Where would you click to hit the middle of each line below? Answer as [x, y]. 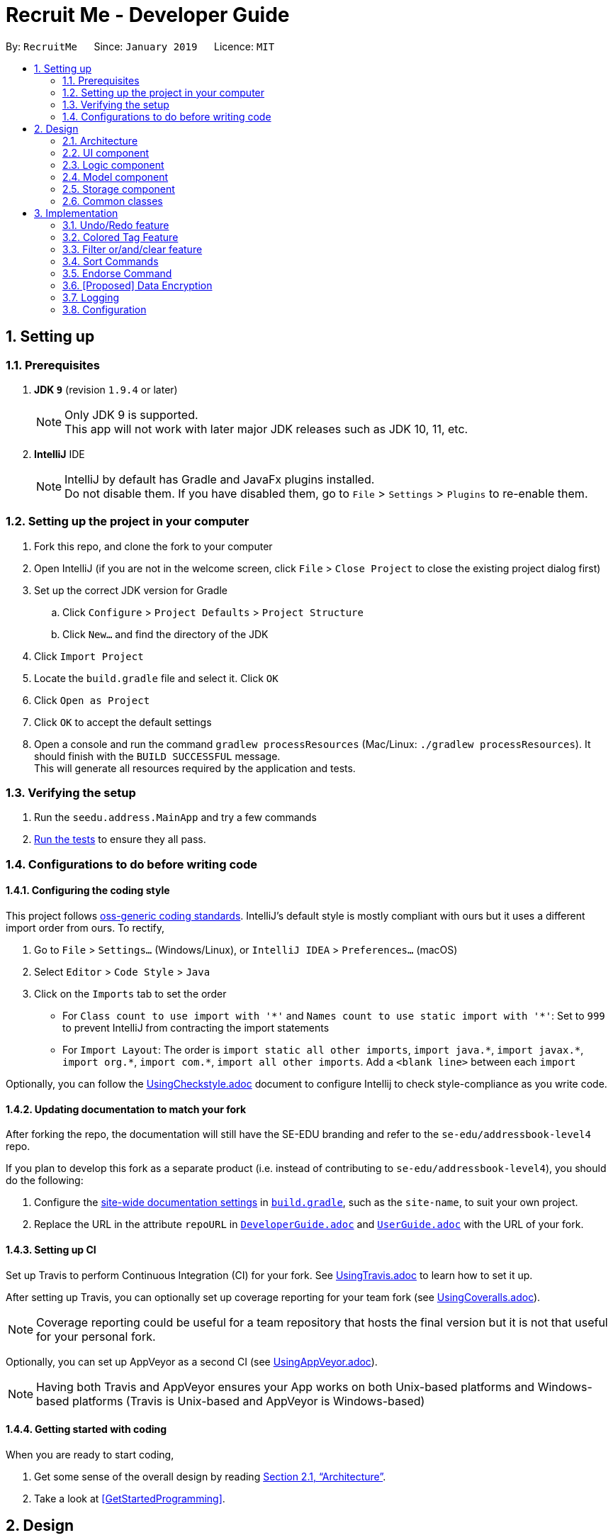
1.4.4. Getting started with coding [86, 1429]
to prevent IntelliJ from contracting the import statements [196, 1028]
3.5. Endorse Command [117, 273]
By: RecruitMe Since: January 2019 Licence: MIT [140, 46]
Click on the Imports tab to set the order [130, 994]
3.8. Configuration [105, 309]
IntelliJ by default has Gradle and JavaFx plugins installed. [220, 479]
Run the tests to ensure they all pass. [120, 839]
